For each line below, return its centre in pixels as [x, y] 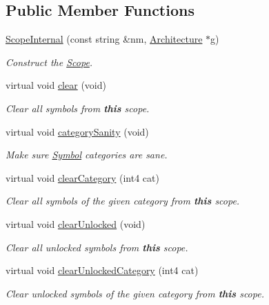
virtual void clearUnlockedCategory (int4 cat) [102, 270]
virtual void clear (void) [56, 85]
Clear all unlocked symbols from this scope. [97, 247]
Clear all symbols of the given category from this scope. [123, 201]
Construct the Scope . [49, 62]
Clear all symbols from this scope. [78, 108]
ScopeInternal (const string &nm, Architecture [104, 39]
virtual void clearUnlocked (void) [76, 223]
